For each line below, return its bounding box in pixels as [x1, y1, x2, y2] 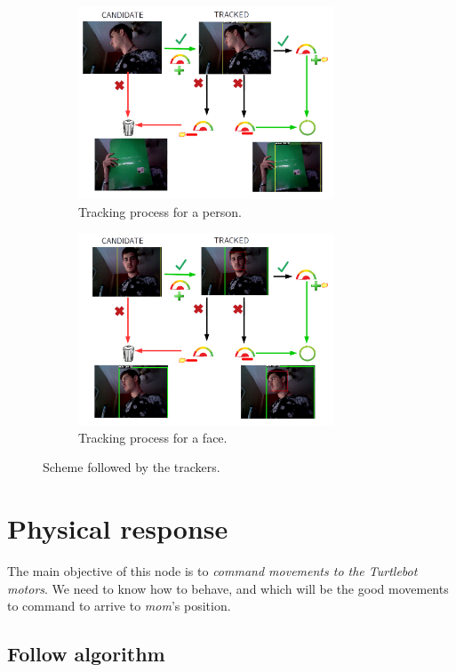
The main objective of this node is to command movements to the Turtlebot [7, 562, 418, 580]
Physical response [7, 510, 228, 547]
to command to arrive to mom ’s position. [7, 596, 231, 615]
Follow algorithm [7, 640, 165, 668]
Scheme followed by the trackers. [43, 458, 220, 476]
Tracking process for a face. [78, 428, 228, 446]
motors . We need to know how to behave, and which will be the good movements [7, 579, 449, 597]
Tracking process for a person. [78, 202, 242, 220]
